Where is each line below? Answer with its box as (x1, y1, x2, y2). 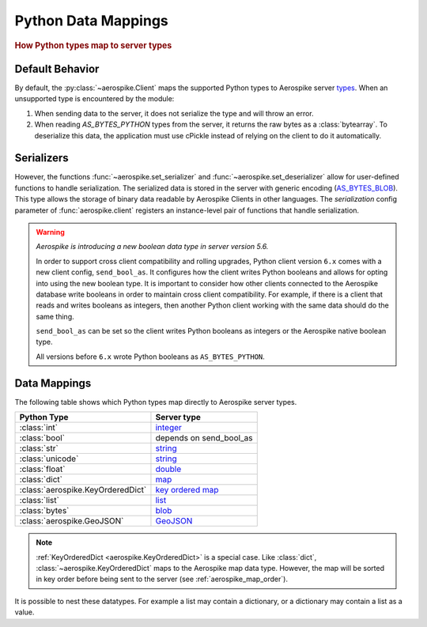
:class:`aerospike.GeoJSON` (19, 516, 124, 527)
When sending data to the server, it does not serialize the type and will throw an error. (34, 108, 314, 118)
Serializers (14, 151, 69, 165)
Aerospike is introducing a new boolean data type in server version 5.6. (36, 242, 269, 251)
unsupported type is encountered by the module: (14, 94, 175, 104)
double (155, 463, 182, 474)
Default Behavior (14, 62, 100, 75)
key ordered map (155, 485, 219, 496)
